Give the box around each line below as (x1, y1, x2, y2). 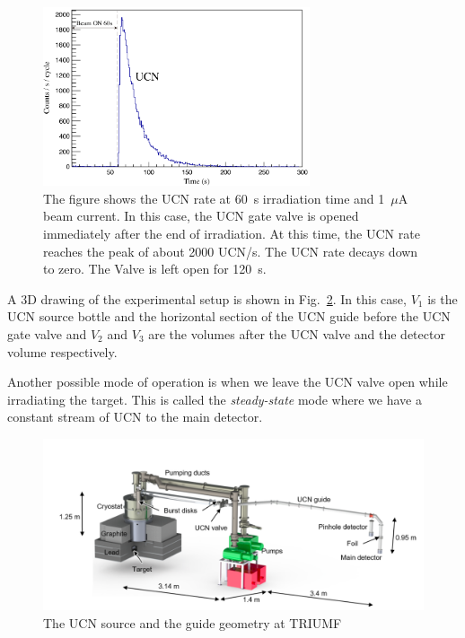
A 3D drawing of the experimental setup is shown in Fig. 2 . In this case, (7, 289, 407, 308)
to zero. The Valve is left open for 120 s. (43, 259, 267, 278)
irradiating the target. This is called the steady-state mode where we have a (7, 389, 422, 408)
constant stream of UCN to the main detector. (7, 407, 263, 426)
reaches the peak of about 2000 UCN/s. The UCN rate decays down (43, 241, 418, 260)
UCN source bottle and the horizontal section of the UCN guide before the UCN (7, 307, 451, 326)
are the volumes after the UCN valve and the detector (148, 325, 445, 344)
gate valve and (7, 325, 87, 344)
